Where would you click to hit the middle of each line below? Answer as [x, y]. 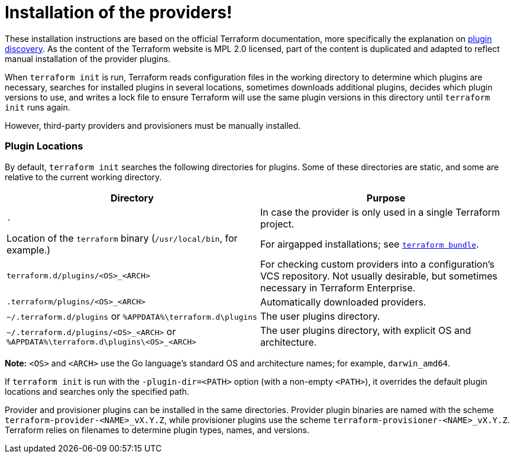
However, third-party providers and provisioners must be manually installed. [153, 125]
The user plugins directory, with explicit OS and [366, 330]
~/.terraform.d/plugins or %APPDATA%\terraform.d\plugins [132, 316]
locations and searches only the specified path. [97, 391]
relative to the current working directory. [83, 177]
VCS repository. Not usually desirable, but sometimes [379, 276]
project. [277, 224]
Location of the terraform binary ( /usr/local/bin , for [122, 238]
